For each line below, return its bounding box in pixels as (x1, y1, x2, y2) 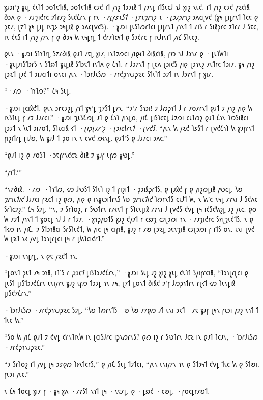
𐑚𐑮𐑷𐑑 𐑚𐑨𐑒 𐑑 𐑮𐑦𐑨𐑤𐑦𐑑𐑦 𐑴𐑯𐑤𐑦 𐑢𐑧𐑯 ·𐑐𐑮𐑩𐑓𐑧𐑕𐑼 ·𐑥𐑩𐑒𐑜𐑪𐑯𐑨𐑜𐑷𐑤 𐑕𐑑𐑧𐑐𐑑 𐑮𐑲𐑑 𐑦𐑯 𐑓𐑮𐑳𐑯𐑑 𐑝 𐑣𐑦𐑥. (4, 68, 214, 79)
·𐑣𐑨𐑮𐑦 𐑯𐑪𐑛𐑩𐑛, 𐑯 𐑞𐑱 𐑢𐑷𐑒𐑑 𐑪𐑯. (4, 250, 78, 261)
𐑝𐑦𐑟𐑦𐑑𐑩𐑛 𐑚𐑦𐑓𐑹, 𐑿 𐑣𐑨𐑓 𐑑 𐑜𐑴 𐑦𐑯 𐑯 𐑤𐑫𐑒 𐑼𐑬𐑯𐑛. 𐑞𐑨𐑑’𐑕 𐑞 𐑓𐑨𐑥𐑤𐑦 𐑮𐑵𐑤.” (4, 132, 167, 143)
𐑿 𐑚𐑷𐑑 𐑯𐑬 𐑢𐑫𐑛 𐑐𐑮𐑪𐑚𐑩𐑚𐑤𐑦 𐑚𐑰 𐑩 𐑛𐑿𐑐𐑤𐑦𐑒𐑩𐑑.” (4, 233, 105, 244)
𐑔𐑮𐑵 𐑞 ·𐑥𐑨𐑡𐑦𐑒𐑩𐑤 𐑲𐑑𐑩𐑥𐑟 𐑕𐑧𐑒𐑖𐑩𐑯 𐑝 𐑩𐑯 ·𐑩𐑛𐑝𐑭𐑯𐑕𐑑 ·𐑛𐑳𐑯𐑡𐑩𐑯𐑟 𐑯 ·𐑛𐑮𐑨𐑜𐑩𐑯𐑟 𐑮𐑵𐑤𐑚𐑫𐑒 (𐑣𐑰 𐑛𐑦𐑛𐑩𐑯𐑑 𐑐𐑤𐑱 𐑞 (4, 11, 258, 22)
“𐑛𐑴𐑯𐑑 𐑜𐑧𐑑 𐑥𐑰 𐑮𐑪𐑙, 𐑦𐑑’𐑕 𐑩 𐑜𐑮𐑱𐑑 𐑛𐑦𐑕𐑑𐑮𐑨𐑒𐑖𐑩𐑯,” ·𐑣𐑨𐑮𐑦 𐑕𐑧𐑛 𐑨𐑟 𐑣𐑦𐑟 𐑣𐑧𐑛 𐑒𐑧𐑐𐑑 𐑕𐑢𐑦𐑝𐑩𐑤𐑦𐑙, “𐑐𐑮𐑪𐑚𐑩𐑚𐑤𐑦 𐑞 (4, 267, 249, 278)
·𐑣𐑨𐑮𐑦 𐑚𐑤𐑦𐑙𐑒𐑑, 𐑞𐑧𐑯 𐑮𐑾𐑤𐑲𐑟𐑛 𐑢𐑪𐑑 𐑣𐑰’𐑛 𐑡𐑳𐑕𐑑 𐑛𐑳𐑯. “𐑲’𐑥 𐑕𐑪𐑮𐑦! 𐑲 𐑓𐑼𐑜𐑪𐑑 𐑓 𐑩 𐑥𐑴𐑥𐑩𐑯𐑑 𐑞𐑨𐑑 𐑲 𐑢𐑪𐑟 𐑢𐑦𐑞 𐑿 (4, 102, 252, 113)
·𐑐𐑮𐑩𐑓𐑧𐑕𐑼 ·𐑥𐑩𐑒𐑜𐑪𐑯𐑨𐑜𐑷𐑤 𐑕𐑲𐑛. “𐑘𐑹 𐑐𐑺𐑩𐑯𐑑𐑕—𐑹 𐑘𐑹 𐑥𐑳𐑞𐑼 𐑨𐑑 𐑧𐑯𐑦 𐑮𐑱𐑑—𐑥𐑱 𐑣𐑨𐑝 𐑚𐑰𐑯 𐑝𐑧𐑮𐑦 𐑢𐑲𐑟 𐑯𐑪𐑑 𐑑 (4, 304, 259, 315)
